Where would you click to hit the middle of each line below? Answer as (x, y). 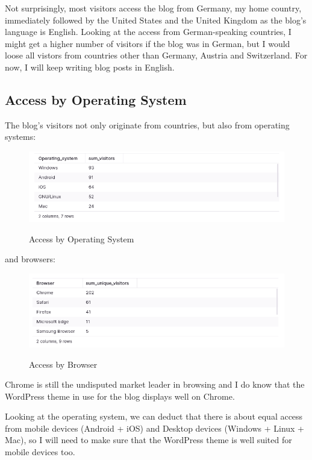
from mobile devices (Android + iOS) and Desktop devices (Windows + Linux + (155, 428)
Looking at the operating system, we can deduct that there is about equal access (154, 416)
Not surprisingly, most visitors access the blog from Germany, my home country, (153, 8)
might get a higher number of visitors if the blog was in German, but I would (148, 43)
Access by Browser (63, 364)
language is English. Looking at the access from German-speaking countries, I (148, 32)
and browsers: (30, 259)
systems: (20, 137)
